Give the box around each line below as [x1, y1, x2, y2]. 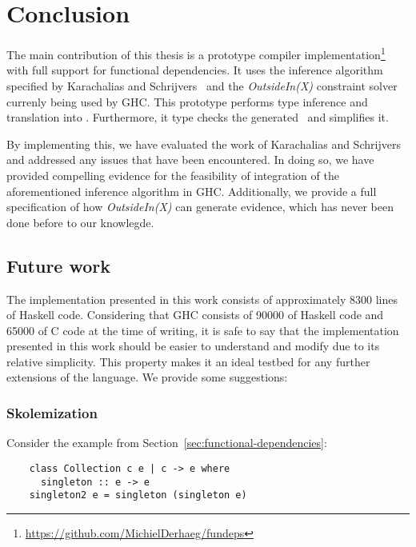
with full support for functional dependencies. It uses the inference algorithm [6, 62, 383, 78]
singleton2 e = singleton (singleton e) [29, 489, 247, 501]
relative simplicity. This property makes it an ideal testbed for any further [6, 353, 370, 369]
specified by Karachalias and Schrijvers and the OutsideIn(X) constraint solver [6, 77, 398, 94]
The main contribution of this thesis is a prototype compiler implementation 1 [6, 44, 386, 62]
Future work [6, 253, 111, 277]
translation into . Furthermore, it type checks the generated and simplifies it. [6, 109, 389, 126]
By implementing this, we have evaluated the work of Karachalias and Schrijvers [6, 135, 401, 152]
